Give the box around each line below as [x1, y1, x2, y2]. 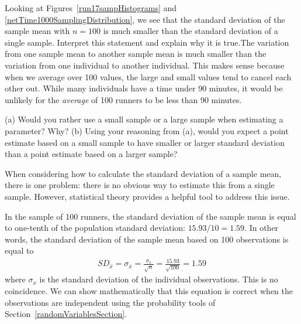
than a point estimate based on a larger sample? [5, 148, 178, 160]
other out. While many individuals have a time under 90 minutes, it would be [5, 82, 283, 94]
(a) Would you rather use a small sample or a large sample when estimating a [5, 113, 283, 125]
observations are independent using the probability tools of [5, 296, 216, 308]
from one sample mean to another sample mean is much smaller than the [5, 47, 267, 60]
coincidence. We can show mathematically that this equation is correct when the [5, 284, 293, 296]
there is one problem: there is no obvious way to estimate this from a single [5, 179, 275, 191]
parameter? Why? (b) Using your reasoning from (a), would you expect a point [5, 124, 289, 137]
